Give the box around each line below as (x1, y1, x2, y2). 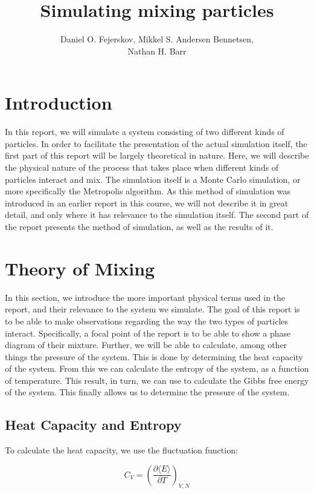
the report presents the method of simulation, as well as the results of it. (5, 220, 274, 232)
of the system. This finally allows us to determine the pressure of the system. (5, 386, 290, 398)
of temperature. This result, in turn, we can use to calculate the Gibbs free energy (5, 374, 309, 386)
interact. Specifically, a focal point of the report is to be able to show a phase (5, 326, 291, 339)
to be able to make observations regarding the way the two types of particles (5, 314, 289, 327)
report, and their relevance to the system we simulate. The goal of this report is (5, 303, 300, 315)
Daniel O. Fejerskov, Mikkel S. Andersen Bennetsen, (60, 33, 254, 45)
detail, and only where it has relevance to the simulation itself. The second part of (5, 208, 309, 221)
